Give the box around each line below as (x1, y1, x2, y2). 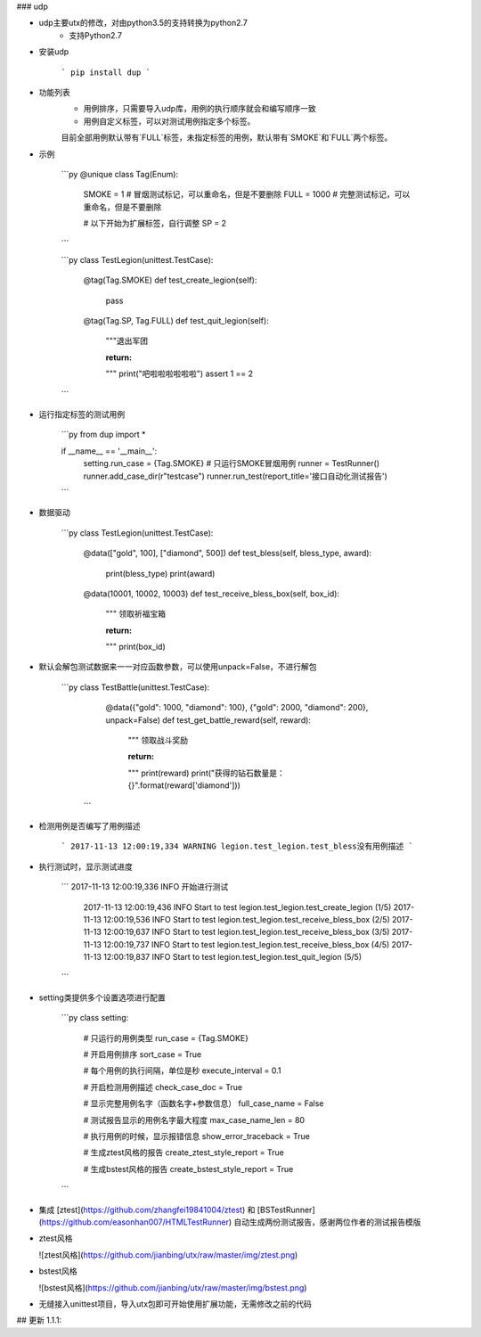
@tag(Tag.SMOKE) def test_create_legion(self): (83, 275, 257, 285)
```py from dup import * (61, 429, 146, 440)
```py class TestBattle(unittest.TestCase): (61, 682, 209, 693)
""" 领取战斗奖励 (127, 735, 189, 746)
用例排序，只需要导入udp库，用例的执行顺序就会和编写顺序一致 (83, 103, 316, 114)
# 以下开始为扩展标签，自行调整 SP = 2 (83, 218, 227, 229)
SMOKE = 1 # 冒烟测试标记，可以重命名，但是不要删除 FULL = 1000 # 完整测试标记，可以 (83, 189, 411, 200)
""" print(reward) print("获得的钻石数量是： (127, 767, 285, 778)
